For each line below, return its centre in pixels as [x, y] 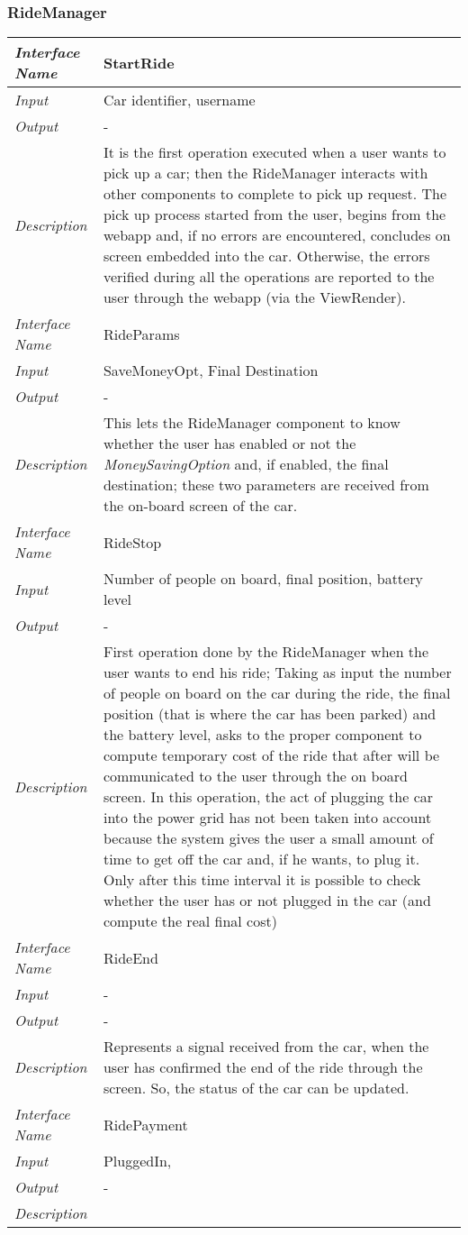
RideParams [141, 334]
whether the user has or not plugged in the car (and [267, 901]
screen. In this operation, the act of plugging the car [268, 797]
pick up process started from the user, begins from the [274, 215]
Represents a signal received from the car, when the [266, 1047]
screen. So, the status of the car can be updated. [256, 1088]
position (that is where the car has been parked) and [270, 714]
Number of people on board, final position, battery [263, 579]
